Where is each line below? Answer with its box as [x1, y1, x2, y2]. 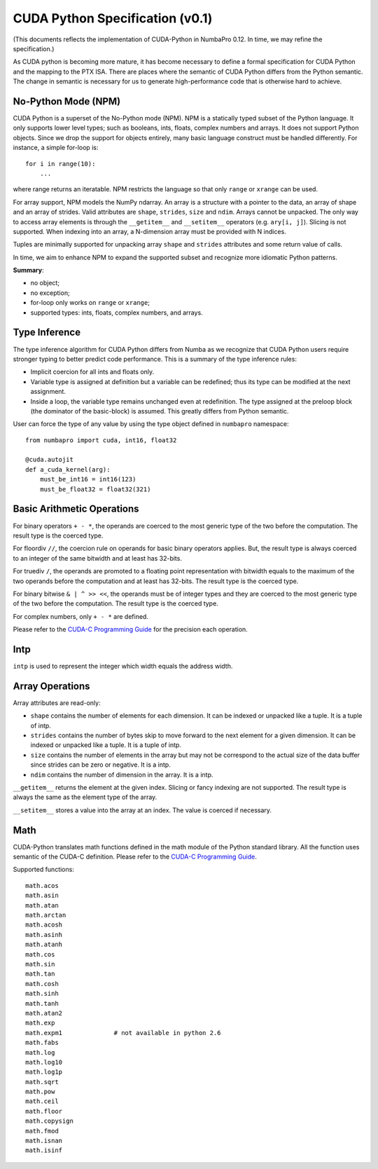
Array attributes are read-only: [13, 698, 101, 707]
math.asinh [25, 931, 63, 938]
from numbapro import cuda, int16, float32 [25, 436, 177, 444]
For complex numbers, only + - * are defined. [13, 612, 148, 620]
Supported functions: [13, 866, 75, 874]
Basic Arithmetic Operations [13, 503, 139, 515]
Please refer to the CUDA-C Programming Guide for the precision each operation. [13, 625, 248, 634]
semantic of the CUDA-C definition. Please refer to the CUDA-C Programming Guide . [13, 852, 257, 861]
